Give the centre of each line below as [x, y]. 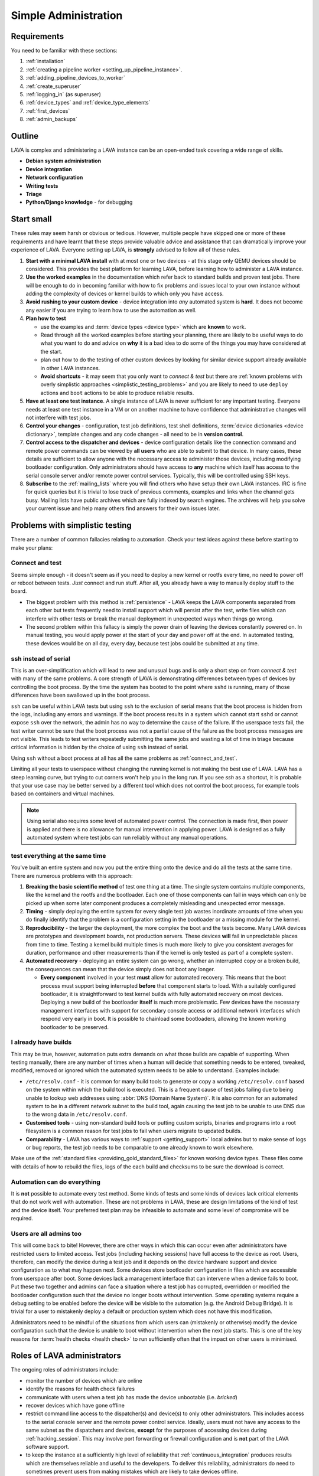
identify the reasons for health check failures [80, 1389]
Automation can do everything [56, 1182]
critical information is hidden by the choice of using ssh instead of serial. [100, 747]
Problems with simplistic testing [71, 525]
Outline [25, 136]
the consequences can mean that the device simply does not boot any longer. [121, 969]
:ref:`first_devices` [48, 111]
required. [22, 1219]
